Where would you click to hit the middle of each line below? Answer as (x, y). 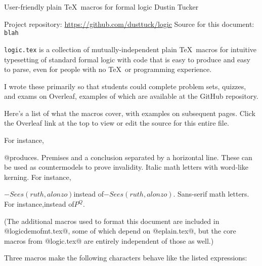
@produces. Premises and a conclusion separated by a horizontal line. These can (128, 157)
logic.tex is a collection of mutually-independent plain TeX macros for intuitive (130, 49)
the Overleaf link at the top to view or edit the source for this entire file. (117, 123)
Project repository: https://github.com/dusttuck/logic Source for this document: (129, 24)
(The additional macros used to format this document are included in (112, 221)
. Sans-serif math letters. (211, 194)
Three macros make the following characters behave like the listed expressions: (126, 258)
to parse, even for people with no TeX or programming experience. (108, 69)
